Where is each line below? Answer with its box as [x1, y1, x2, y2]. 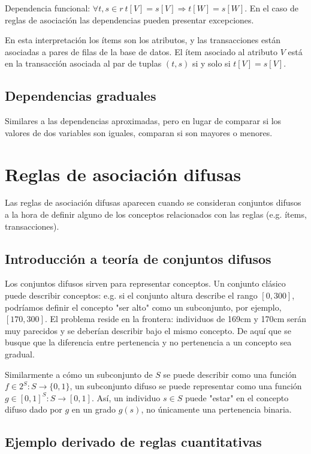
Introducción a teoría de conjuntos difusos [5, 249, 271, 267]
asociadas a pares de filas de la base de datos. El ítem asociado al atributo [5, 45, 277, 58]
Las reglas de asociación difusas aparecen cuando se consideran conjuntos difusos [5, 196, 301, 209]
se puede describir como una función [163, 368, 297, 380]
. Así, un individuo [91, 391, 161, 404]
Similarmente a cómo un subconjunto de [5, 368, 153, 380]
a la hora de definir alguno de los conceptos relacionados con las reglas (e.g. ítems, [5, 208, 307, 221]
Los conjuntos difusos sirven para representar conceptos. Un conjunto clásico [5, 277, 286, 290]
